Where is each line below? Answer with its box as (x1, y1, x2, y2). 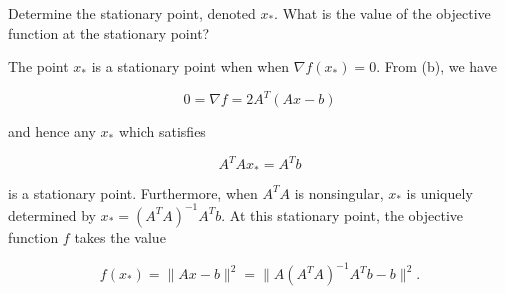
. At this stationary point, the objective (221, 204, 464, 225)
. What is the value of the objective (274, 3, 491, 23)
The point (8, 56, 69, 77)
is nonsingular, (294, 182, 384, 203)
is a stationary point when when (91, 56, 290, 77)
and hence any (8, 121, 96, 142)
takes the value (74, 226, 166, 247)
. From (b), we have (376, 56, 497, 77)
